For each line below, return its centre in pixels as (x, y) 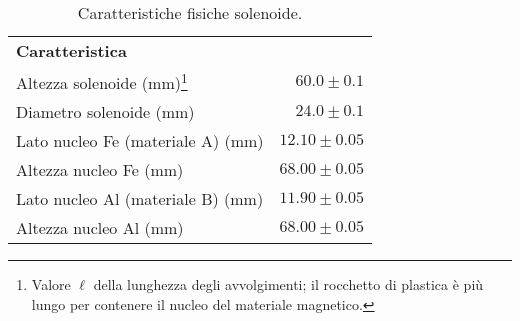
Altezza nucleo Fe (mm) (100, 170)
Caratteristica (71, 50)
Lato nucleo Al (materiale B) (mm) (140, 199)
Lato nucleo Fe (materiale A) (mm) (140, 141)
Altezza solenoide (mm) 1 (102, 81)
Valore (51, 284)
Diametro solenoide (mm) (105, 112)
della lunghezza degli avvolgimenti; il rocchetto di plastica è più (288, 284)
